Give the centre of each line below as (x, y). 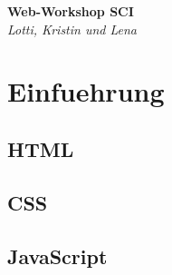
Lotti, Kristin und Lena (72, 29)
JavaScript (57, 255)
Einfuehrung (86, 91)
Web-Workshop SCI (71, 11)
